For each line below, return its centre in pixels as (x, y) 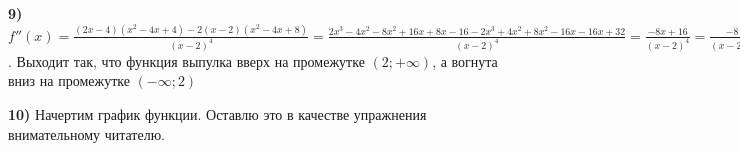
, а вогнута (465, 60)
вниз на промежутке (69, 80)
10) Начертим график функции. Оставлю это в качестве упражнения (217, 113)
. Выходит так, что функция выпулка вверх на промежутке (186, 60)
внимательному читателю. (87, 133)
